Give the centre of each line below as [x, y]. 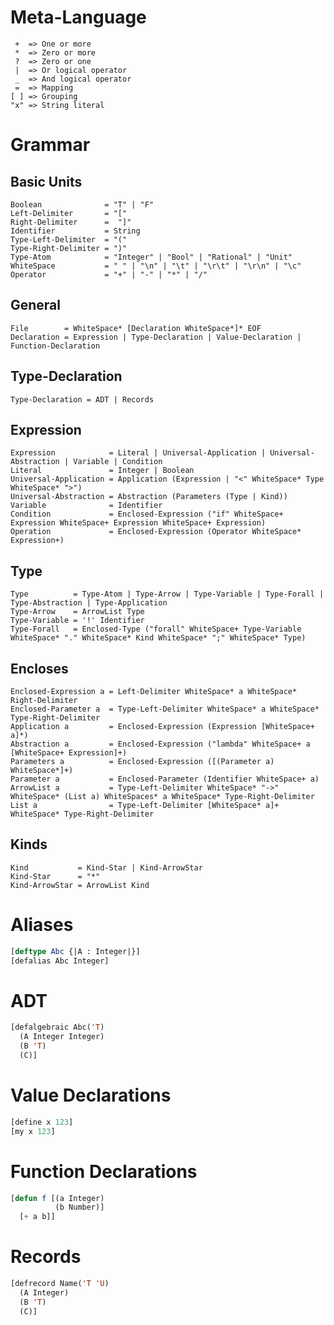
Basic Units [46, 181]
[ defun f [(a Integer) [57, 1198]
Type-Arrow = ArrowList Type [77, 612]
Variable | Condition [118, 462]
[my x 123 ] [33, 1131]
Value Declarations [91, 1095]
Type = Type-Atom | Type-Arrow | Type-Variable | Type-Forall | [167, 594]
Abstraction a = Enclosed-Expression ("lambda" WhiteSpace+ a [160, 744]
